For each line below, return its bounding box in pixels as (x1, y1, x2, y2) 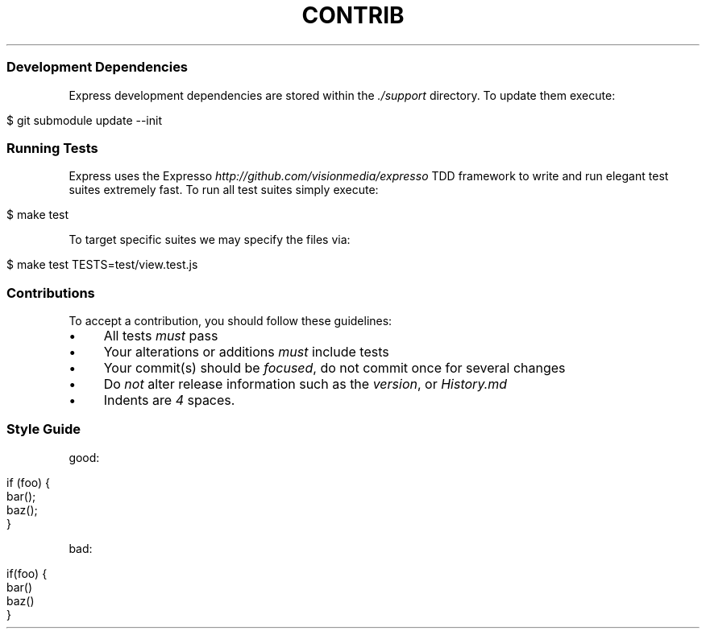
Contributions (6, 284, 95, 301)
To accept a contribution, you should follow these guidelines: (69, 314, 392, 328)
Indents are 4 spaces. (103, 392, 235, 408)
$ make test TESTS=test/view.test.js (6, 258, 198, 272)
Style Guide (6, 421, 81, 438)
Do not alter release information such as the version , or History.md (103, 376, 508, 392)
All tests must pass (103, 328, 218, 344)
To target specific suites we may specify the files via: (69, 233, 351, 247)
